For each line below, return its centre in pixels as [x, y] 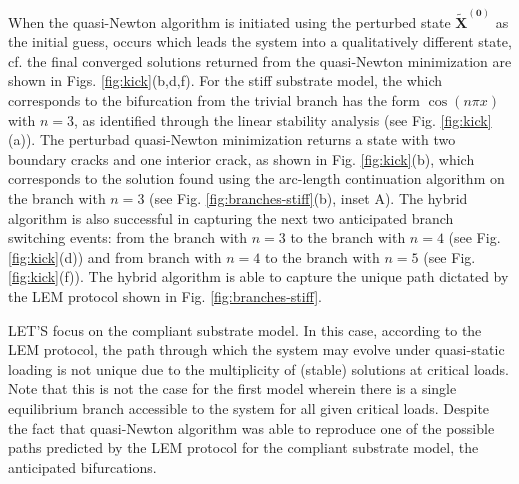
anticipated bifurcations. [82, 466]
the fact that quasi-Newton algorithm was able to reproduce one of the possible [251, 427]
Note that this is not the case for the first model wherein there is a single [232, 388]
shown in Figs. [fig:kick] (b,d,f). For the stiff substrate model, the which [225, 80]
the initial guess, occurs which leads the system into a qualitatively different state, [260, 41]
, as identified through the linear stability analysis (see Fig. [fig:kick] [282, 119]
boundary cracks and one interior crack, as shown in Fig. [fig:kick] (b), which [241, 158]
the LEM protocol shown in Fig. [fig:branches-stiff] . [165, 295]
